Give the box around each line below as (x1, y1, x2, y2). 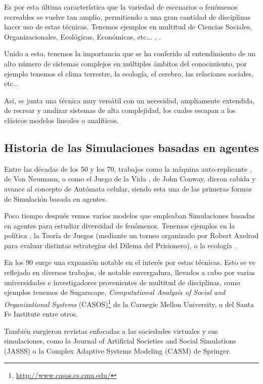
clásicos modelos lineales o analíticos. (4, 114, 119, 125)
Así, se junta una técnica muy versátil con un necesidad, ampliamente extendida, (4, 95, 255, 105)
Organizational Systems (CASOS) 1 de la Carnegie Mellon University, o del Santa (4, 297, 254, 309)
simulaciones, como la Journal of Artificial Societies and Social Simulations (4, 335, 236, 346)
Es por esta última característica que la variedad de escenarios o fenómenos (4, 2, 238, 12)
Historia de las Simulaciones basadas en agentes (4, 139, 259, 155)
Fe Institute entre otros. (4, 309, 78, 319)
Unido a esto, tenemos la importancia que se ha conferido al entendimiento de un (4, 48, 256, 59)
